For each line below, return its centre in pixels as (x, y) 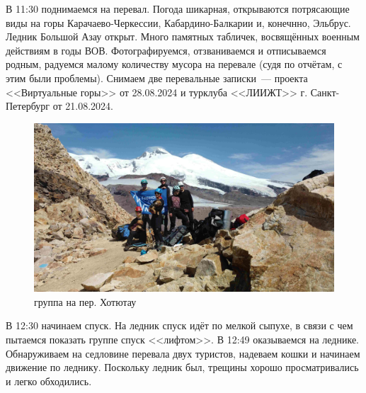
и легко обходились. (49, 381)
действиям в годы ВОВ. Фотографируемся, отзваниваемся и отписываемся (166, 50)
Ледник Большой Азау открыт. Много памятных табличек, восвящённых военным (183, 36)
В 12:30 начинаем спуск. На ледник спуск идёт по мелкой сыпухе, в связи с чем (179, 325)
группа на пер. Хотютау (85, 301)
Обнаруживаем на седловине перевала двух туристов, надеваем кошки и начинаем (183, 353)
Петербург (28, 106)
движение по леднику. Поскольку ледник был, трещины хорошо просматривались (182, 367)
